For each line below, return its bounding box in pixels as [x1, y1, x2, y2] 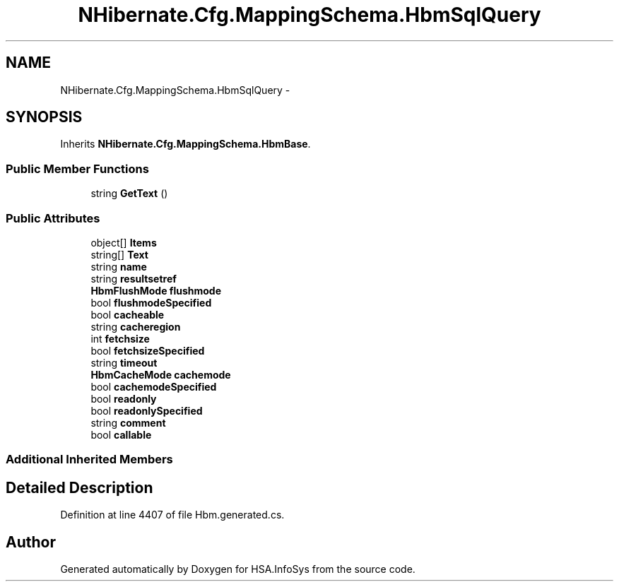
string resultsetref [90, 272, 177, 285]
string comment [90, 416, 166, 429]
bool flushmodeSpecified [90, 296, 212, 309]
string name [90, 260, 147, 273]
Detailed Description [6, 478, 153, 497]
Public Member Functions [6, 161, 149, 176]
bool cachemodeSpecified [90, 380, 217, 393]
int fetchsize [90, 332, 150, 345]
